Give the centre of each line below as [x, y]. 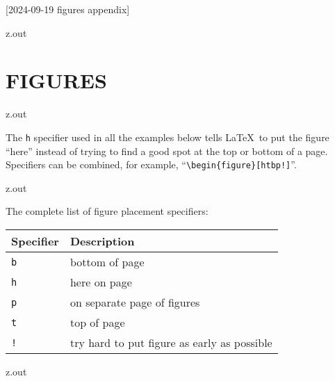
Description [102, 241]
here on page [101, 282]
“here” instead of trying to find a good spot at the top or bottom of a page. [167, 151]
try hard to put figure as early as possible [171, 342]
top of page [97, 322]
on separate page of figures [135, 302]
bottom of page [107, 262]
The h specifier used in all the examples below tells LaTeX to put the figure [167, 137]
